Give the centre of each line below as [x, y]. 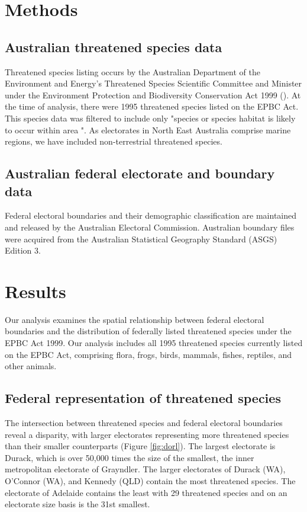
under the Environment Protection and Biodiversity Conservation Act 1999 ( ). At [153, 95]
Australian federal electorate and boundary [140, 173]
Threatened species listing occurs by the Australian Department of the [133, 71]
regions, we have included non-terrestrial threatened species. [114, 141]
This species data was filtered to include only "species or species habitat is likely [150, 118]
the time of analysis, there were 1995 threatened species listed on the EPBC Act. [152, 106]
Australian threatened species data [114, 47]
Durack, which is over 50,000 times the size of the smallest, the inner [130, 457]
